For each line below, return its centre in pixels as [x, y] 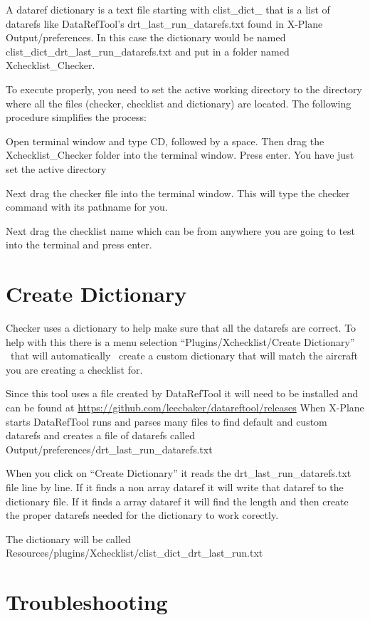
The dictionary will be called [68, 538]
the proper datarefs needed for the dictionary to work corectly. [142, 515]
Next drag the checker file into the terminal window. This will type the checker [178, 193]
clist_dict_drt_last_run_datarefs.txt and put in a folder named [148, 51]
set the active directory [56, 168]
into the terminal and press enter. [79, 245]
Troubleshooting [87, 602]
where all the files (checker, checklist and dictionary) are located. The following [179, 103]
